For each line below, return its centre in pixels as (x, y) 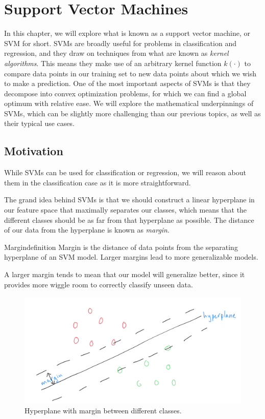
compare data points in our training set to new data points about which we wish (130, 73)
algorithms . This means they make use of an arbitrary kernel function (113, 63)
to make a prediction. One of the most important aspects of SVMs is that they (127, 83)
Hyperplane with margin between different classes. (103, 411)
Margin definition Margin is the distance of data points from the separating (121, 247)
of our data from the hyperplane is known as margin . (87, 230)
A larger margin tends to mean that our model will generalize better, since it (125, 274)
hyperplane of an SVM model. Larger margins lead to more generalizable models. (131, 257)
